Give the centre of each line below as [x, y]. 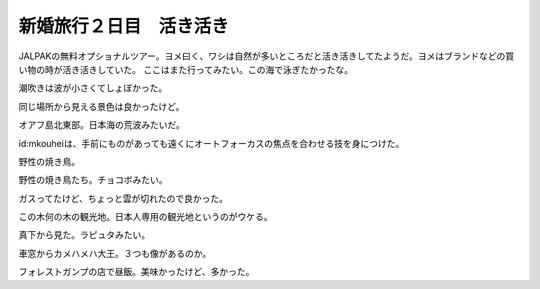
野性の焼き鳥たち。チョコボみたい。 [93, 180]
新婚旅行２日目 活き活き [124, 26]
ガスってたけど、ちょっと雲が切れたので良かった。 [123, 198]
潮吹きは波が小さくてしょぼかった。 [93, 88]
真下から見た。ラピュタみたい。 [84, 235]
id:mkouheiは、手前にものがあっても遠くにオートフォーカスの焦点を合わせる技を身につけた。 [211, 143]
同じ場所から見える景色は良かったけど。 [101, 106]
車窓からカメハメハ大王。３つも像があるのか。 [115, 253]
